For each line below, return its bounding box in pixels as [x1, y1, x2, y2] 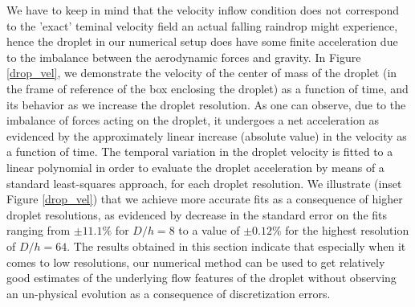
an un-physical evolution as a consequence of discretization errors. [6, 284, 331, 301]
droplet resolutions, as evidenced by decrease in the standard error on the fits [6, 206, 388, 223]
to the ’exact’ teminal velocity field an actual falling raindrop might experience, [6, 17, 398, 34]
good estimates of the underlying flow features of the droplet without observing [6, 269, 397, 286]
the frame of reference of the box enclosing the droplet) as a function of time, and [6, 80, 409, 96]
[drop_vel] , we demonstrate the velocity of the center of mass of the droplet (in [6, 64, 397, 81]
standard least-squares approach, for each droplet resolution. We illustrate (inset [6, 174, 402, 191]
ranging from [6, 222, 71, 239]
